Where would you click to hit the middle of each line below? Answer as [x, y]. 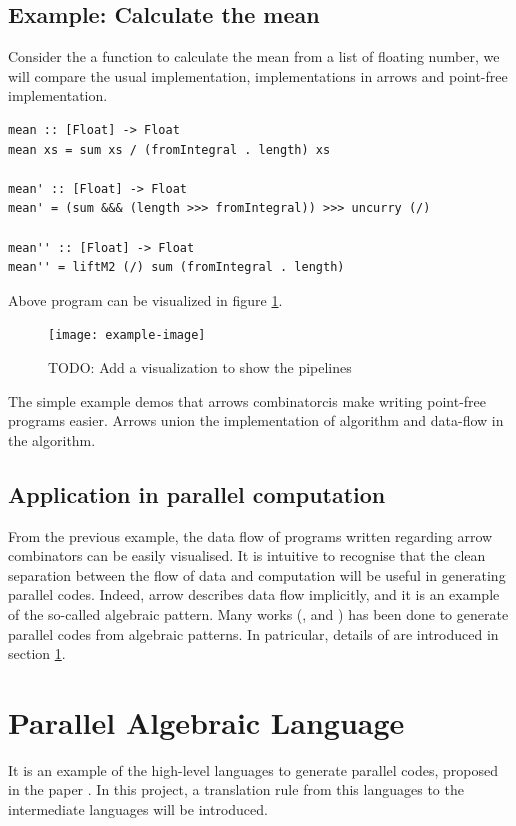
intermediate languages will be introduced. [138, 809]
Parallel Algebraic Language [206, 721]
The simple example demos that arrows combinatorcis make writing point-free [247, 400]
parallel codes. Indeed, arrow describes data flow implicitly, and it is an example [254, 594]
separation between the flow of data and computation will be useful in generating [257, 574]
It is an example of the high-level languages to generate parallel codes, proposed [253, 769]
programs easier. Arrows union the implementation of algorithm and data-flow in [256, 420]
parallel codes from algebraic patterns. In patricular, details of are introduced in [253, 633]
